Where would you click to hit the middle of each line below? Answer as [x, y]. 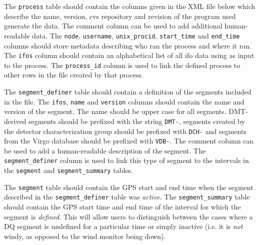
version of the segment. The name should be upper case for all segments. [115, 111]
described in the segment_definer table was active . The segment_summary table [127, 197]
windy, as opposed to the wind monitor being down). [85, 236]
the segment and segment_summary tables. [68, 170]
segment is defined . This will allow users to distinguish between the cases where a [128, 216]
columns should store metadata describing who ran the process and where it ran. [128, 45]
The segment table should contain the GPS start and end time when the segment [129, 187]
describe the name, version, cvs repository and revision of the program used [120, 16]
